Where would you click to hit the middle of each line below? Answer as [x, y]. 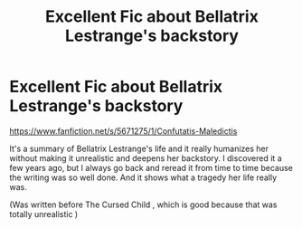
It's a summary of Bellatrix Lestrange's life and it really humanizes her [139, 148]
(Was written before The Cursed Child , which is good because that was [143, 204]
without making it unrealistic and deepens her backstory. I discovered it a [146, 158]
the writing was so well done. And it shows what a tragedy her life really [143, 177]
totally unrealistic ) [44, 214]
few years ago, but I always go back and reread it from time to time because [151, 167]
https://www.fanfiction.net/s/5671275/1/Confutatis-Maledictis [123, 131]
